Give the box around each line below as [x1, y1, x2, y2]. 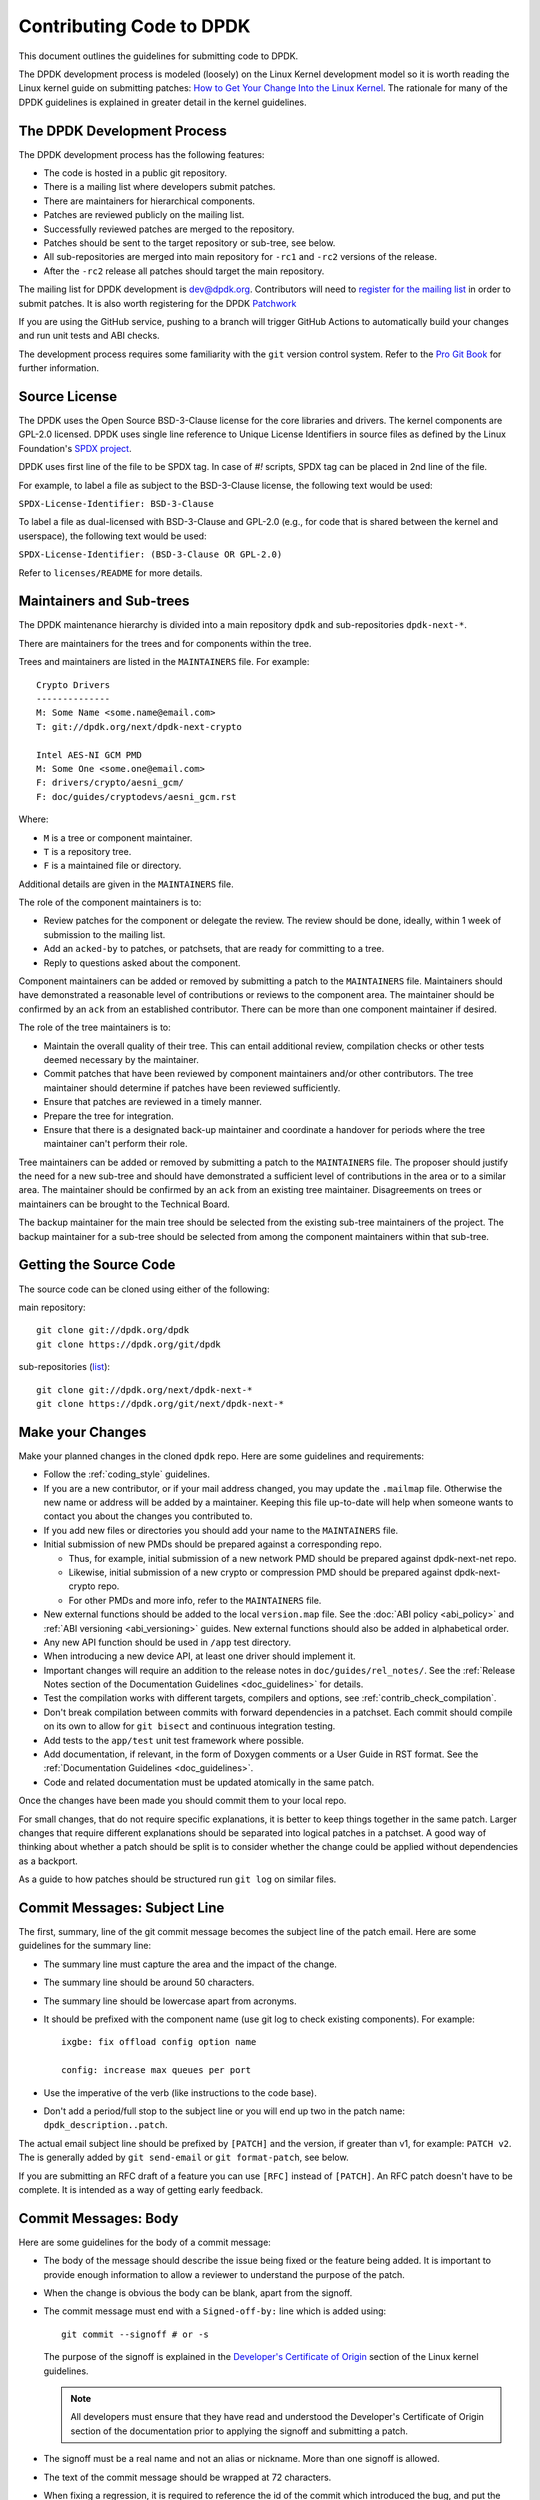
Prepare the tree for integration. [43, 1110, 174, 1122]
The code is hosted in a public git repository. [43, 167, 227, 179]
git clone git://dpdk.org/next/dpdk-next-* [36, 1384, 253, 1395]
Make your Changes [18, 1423, 147, 1440]
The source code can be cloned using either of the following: [18, 1283, 270, 1295]
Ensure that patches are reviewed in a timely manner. [43, 1096, 262, 1108]
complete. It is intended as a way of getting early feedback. [18, 2183, 264, 2195]
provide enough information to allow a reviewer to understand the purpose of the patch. [43, 2268, 405, 2280]
